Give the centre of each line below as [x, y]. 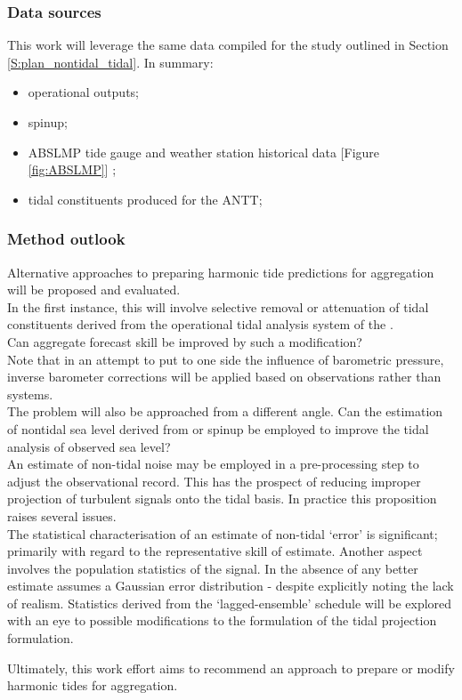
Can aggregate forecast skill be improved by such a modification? [185, 341]
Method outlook [66, 239]
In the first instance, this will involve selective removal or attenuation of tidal [218, 306]
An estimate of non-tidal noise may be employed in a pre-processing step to [213, 464]
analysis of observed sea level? [89, 446]
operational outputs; [84, 92]
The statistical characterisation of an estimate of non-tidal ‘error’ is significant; [223, 533]
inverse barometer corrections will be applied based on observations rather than [224, 377]
